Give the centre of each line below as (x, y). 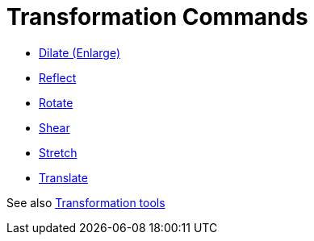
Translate (63, 177)
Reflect (58, 77)
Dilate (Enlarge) (80, 52)
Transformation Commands (157, 17)
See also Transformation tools (86, 202)
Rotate (56, 102)
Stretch (58, 152)
